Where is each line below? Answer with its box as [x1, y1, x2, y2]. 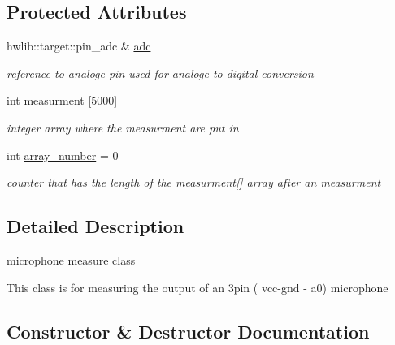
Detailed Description [7, 213, 184, 239]
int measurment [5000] [7, 92, 118, 109]
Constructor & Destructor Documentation [7, 318, 370, 343]
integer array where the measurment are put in [7, 119, 239, 136]
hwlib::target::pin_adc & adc [7, 37, 151, 54]
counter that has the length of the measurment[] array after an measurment [7, 174, 381, 191]
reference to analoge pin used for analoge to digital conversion [7, 64, 314, 81]
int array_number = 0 [7, 146, 119, 163]
